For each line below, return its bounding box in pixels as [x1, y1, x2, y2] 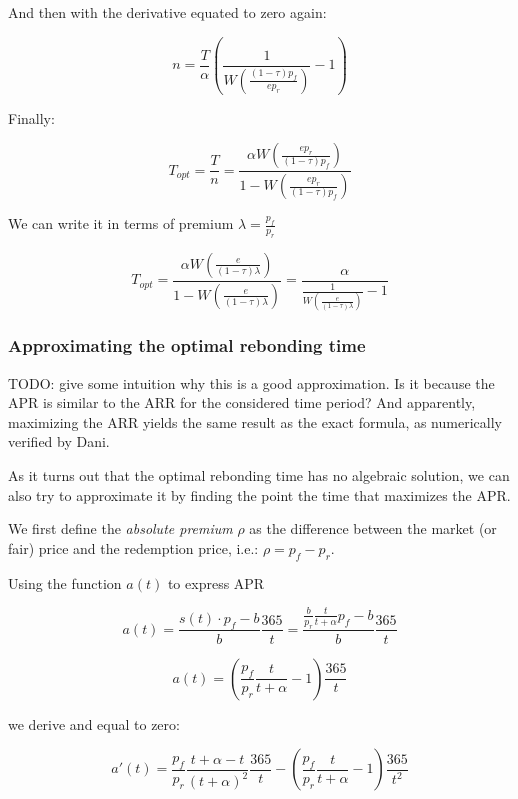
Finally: [8, 107, 55, 128]
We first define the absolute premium [8, 518, 233, 539]
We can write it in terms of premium [8, 213, 234, 233]
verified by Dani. [8, 431, 110, 452]
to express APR [167, 572, 265, 593]
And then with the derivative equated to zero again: [8, 2, 327, 22]
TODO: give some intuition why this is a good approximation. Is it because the [8, 372, 495, 393]
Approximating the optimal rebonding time [8, 333, 366, 358]
